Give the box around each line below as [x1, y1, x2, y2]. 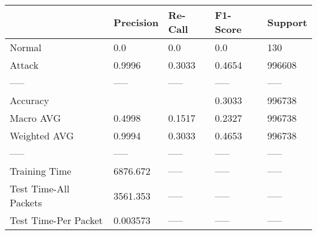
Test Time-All [10, 181, 69, 195]
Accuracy [10, 93, 49, 107]
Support [267, 15, 307, 29]
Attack [10, 58, 39, 72]
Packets [10, 195, 42, 209]
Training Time [10, 164, 71, 178]
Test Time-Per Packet [10, 213, 103, 227]
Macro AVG [10, 111, 61, 125]
